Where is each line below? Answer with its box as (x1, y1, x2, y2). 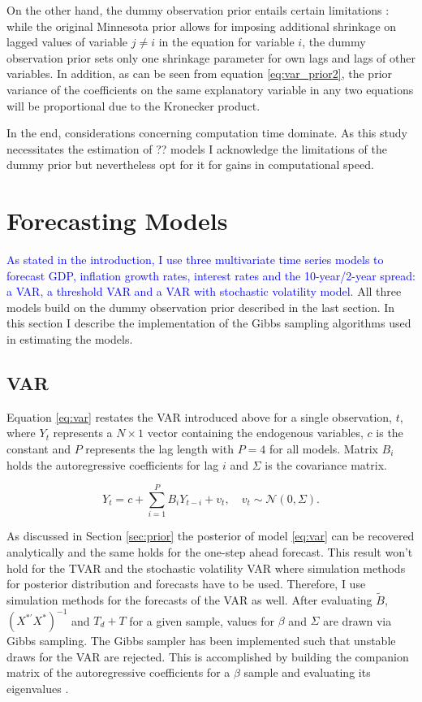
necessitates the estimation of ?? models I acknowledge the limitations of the (6, 140, 387, 157)
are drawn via (323, 612, 392, 629)
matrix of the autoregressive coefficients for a (6, 664, 230, 681)
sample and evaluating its (243, 664, 371, 681)
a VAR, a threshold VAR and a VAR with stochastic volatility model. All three (6, 283, 402, 300)
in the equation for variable (158, 33, 295, 50)
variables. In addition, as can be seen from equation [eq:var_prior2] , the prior (6, 65, 393, 82)
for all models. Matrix (269, 440, 378, 457)
